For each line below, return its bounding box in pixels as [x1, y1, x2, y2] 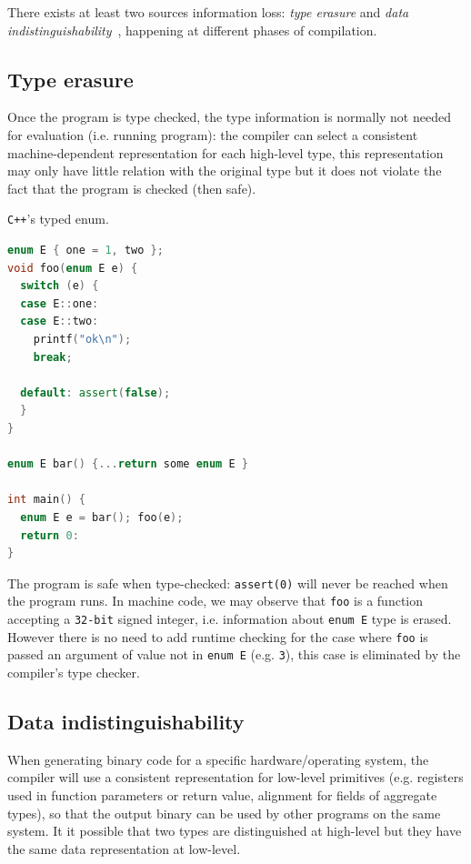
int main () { [7, 493, 85, 507]
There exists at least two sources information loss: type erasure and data [7, 3, 409, 21]
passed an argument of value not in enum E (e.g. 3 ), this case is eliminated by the [7, 645, 461, 664]
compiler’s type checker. [7, 662, 140, 681]
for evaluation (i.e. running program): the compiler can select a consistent [7, 125, 418, 144]
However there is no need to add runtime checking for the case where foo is [7, 627, 428, 646]
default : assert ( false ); [20, 386, 171, 399]
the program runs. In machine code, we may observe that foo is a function [7, 591, 424, 610]
